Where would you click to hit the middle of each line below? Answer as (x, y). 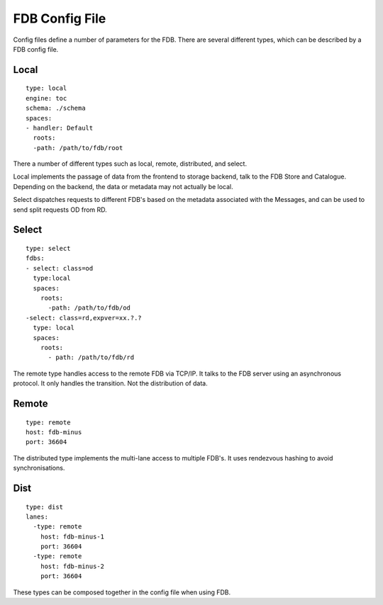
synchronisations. (39, 468)
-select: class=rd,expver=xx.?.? (84, 318)
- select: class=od (60, 268)
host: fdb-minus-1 (72, 536)
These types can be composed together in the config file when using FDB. (122, 592)
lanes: (37, 516)
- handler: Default (60, 128)
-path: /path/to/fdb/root (78, 148)
